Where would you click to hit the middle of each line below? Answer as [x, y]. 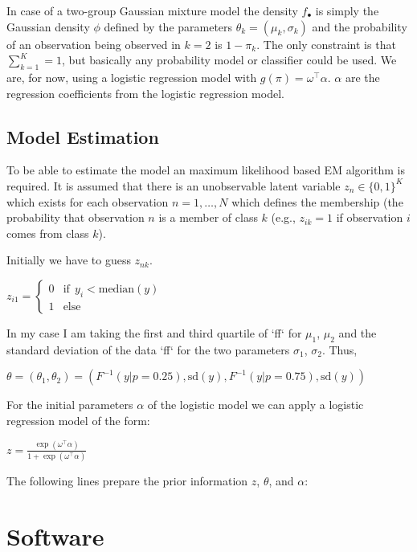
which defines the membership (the [317, 201]
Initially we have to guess [69, 260]
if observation [370, 217]
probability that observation [76, 217]
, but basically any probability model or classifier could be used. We [229, 60]
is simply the [347, 10]
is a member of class [208, 217]
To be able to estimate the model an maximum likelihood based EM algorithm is [206, 170]
